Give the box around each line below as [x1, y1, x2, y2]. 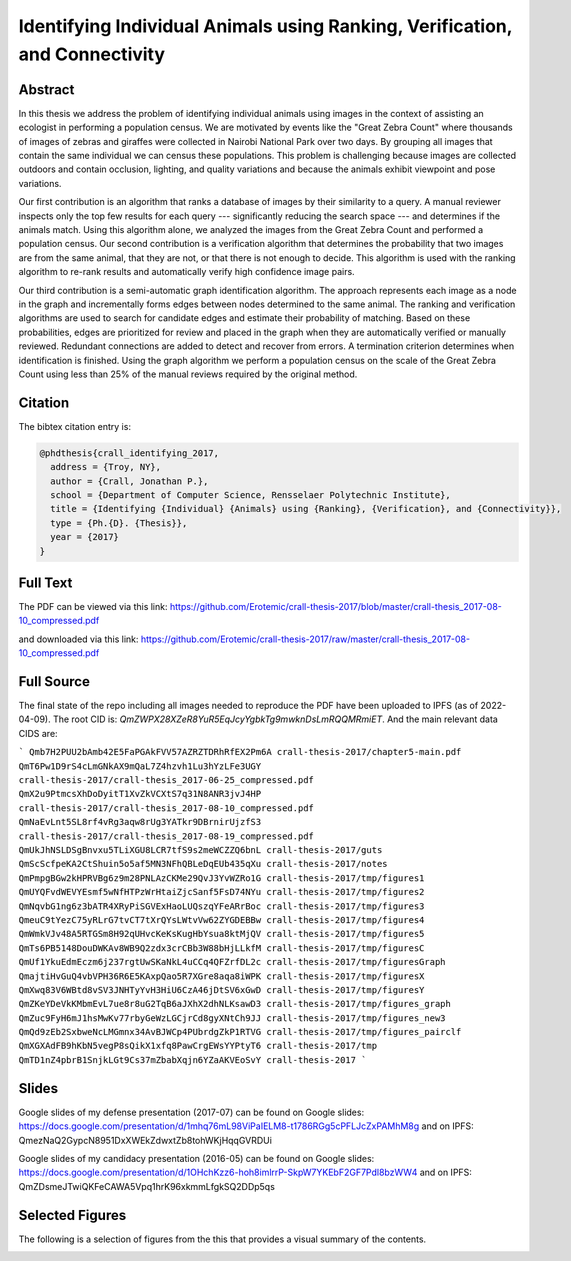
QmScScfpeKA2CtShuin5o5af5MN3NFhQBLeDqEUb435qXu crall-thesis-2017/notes [18, 858, 389, 870]
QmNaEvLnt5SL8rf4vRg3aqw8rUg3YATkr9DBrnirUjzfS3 [18, 816, 262, 828]
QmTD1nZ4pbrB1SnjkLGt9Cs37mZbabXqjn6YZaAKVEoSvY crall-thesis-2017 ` [18, 1054, 367, 1065]
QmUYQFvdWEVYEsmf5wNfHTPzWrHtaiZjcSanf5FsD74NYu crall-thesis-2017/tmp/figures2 [18, 886, 425, 898]
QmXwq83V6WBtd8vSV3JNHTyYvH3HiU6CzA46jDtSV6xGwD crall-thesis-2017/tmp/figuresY [18, 984, 425, 995]
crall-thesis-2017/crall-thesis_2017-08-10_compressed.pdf [18, 802, 315, 814]
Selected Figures [18, 1206, 127, 1224]
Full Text [18, 574, 73, 591]
